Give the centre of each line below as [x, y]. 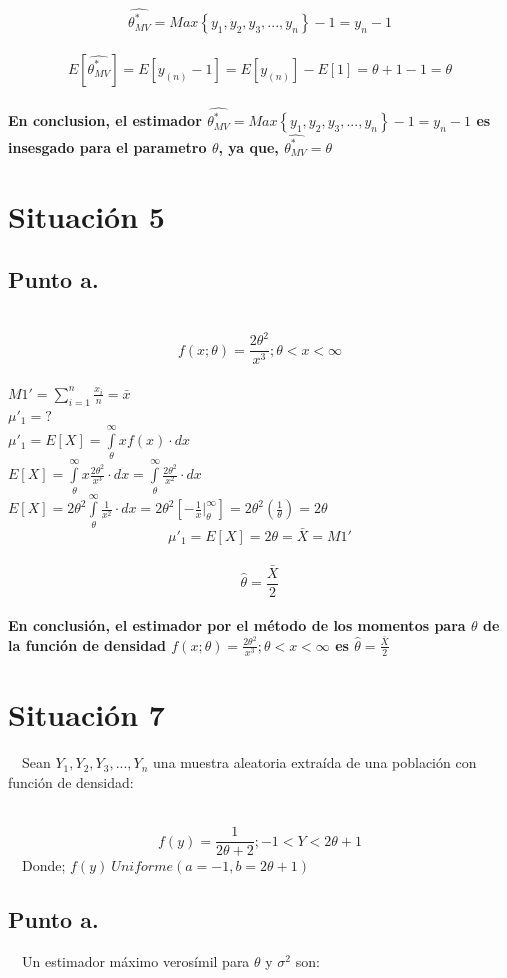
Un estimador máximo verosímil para [135, 960]
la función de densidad [87, 644]
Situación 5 [86, 215]
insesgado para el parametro [107, 146]
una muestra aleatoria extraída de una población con [315, 762]
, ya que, [248, 146]
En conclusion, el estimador [105, 120]
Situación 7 [86, 714]
